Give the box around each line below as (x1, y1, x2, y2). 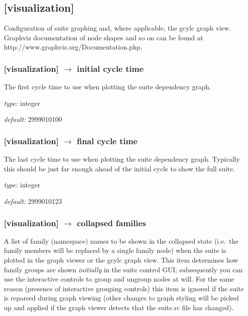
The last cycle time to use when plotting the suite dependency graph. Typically (4, 154, 240, 164)
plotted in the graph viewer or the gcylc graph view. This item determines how (4, 254, 238, 265)
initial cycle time (77, 62, 144, 74)
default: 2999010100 (4, 114, 62, 124)
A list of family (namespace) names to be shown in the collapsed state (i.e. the (4, 235, 239, 246)
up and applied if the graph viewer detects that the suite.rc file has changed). (4, 302, 234, 312)
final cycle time (77, 134, 138, 147)
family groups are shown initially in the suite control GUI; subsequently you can (4, 264, 243, 274)
